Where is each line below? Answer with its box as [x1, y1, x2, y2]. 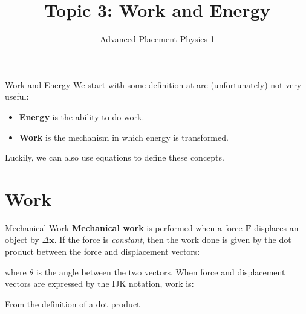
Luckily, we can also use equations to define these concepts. [5, 151, 224, 164]
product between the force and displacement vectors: [5, 245, 200, 257]
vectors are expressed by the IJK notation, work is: [5, 277, 194, 290]
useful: [5, 90, 29, 103]
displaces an [254, 221, 299, 234]
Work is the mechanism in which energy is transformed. [19, 130, 229, 143]
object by [5, 233, 39, 246]
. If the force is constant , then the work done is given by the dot [54, 233, 291, 246]
